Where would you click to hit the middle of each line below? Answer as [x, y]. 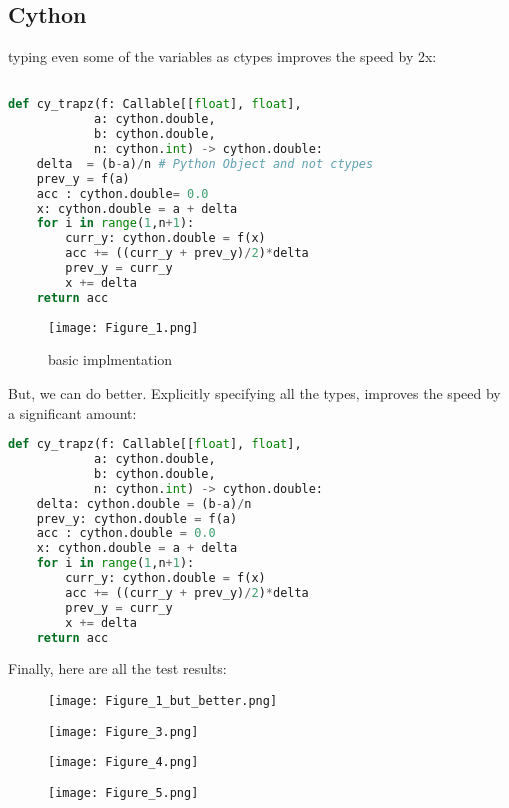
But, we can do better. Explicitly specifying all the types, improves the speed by [254, 392]
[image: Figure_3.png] [123, 731]
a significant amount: [72, 412]
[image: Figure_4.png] [123, 762]
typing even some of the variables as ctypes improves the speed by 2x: [222, 56]
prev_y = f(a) [83, 178]
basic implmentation [110, 359]
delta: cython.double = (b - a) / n [144, 503]
